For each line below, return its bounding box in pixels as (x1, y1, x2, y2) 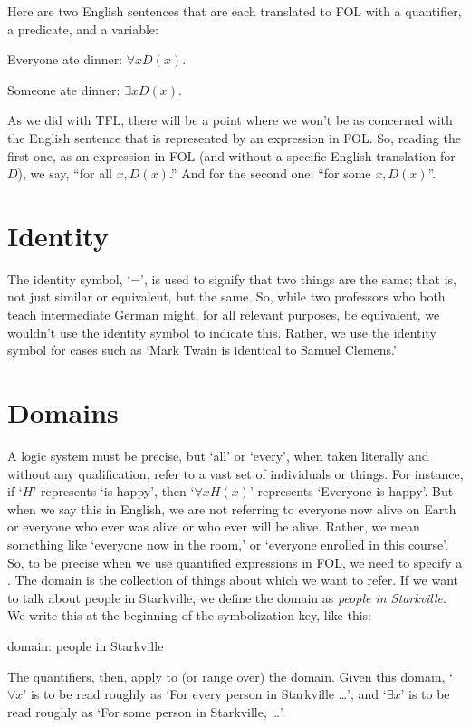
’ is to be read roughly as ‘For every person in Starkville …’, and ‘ (23, 684, 387, 703)
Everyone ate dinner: (7, 50, 123, 69)
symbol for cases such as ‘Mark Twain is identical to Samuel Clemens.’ (7, 340, 397, 359)
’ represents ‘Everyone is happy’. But (249, 482, 454, 501)
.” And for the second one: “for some (168, 164, 371, 183)
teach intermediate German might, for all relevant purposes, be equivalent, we (7, 305, 440, 324)
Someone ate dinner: (7, 80, 120, 99)
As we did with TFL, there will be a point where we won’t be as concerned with (7, 110, 453, 129)
